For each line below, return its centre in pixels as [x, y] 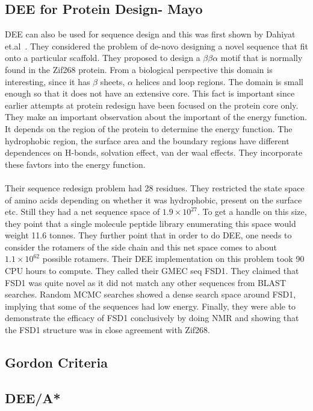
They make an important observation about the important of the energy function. [156, 117]
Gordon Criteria [56, 362]
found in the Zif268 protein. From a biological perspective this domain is [139, 69]
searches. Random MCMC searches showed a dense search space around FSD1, [150, 294]
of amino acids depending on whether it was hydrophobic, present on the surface [153, 199]
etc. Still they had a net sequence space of [82, 212]
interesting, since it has [48, 81]
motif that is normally [262, 58]
